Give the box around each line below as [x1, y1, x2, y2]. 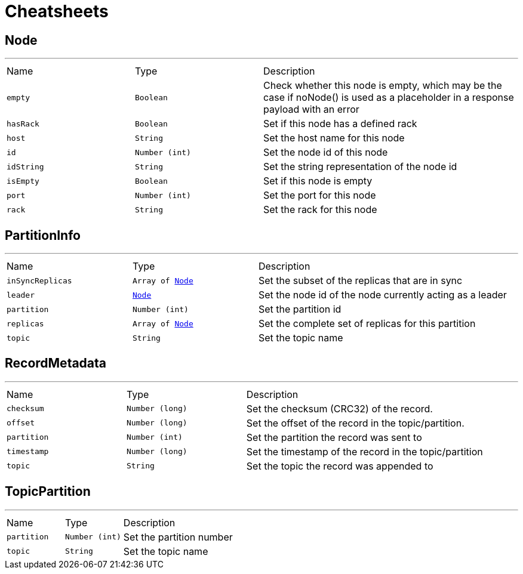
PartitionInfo [5, 227, 81, 243]
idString [7, 162, 44, 171]
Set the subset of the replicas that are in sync [258, 274, 463, 287]
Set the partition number [123, 530, 233, 543]
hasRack [7, 119, 39, 128]
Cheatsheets [5, 1, 109, 21]
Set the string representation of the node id [263, 161, 457, 173]
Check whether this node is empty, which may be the [263, 79, 502, 92]
